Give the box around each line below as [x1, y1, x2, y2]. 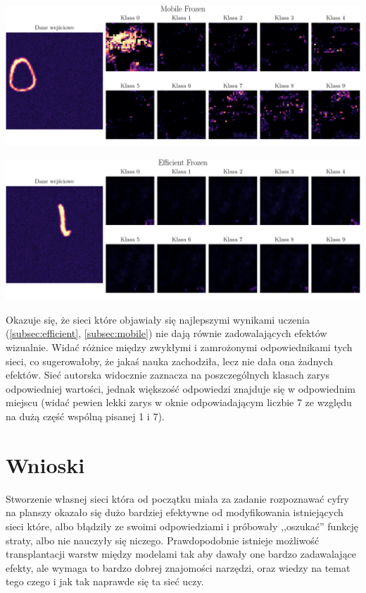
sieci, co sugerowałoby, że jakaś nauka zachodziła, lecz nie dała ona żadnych [6, 353, 334, 368]
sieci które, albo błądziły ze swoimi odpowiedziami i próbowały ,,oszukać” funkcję [6, 518, 358, 533]
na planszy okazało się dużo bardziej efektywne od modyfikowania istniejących [6, 505, 343, 520]
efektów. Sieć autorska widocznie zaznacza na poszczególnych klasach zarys [6, 367, 329, 382]
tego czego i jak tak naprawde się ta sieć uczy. [6, 574, 204, 589]
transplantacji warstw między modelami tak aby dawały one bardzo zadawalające [6, 546, 357, 561]
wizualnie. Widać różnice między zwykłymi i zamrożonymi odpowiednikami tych [6, 340, 353, 355]
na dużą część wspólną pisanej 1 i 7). [6, 409, 165, 423]
